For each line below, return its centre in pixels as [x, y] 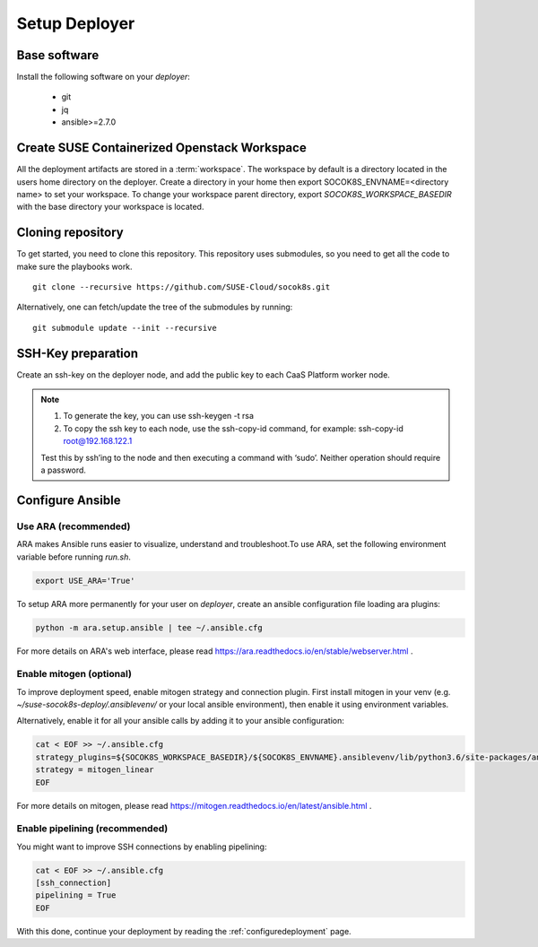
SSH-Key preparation [78, 353]
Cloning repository [70, 233]
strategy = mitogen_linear [95, 770]
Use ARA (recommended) [74, 526]
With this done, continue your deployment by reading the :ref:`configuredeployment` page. [184, 931]
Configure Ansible [69, 500]
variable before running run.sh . [74, 557]
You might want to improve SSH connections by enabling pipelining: [142, 847]
